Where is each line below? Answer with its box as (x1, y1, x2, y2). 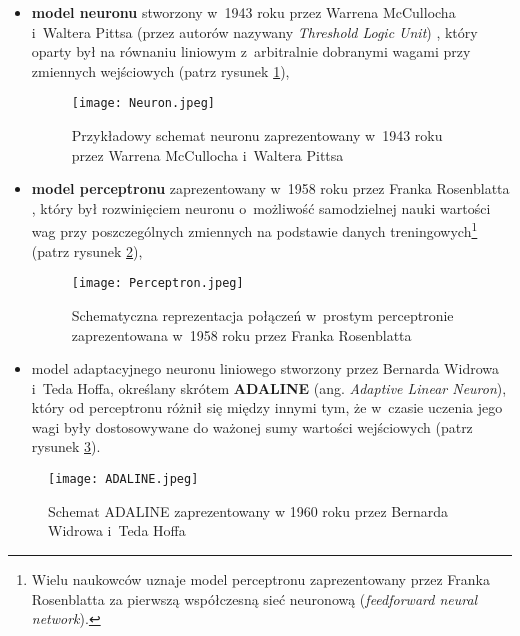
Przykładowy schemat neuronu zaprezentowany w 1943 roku (71, 125, 443, 146)
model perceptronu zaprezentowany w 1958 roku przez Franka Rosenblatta (31, 178, 510, 199)
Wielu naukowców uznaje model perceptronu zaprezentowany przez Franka (31, 568, 490, 589)
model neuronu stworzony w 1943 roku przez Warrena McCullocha (31, 2, 456, 22)
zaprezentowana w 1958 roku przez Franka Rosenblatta (71, 324, 412, 345)
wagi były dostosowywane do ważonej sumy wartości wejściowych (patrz (31, 416, 473, 437)
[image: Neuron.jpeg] (71, 96, 215, 111)
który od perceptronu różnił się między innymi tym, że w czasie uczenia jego (31, 397, 503, 418)
